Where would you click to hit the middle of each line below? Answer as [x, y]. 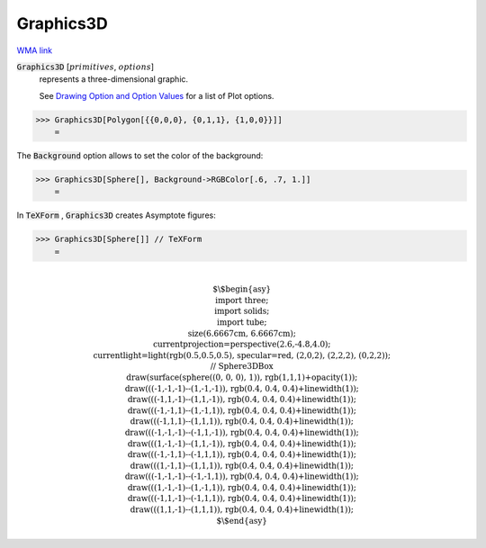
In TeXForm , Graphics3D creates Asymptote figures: [116, 215]
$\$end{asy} [242, 521]
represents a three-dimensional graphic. [114, 79]
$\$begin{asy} [242, 289]
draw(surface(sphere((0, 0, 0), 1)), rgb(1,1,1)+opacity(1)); [242, 377]
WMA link [35, 50]
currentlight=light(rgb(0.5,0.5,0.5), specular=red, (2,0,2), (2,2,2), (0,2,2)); [242, 355]
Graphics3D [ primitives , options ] [85, 67]
